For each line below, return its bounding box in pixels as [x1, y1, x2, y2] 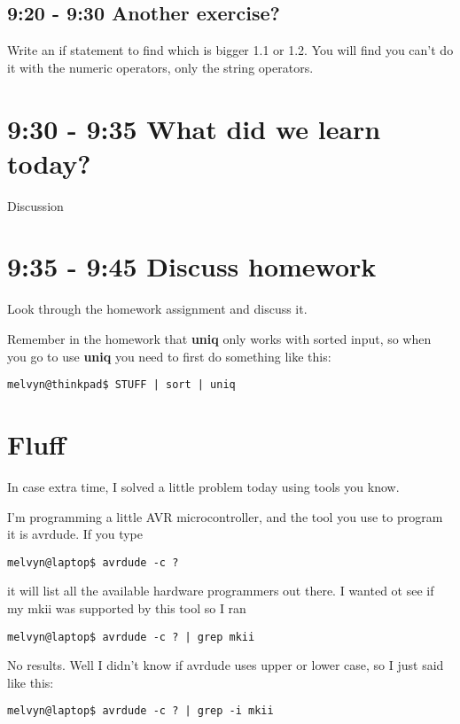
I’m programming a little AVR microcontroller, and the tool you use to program [7, 507, 443, 525]
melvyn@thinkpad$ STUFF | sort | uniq [7, 378, 236, 392]
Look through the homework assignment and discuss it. [7, 300, 308, 318]
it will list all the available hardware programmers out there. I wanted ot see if [7, 581, 434, 600]
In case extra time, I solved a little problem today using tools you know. [7, 477, 400, 495]
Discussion [7, 196, 64, 214]
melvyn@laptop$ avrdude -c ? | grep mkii [7, 630, 255, 643]
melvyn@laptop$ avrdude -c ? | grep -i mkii [7, 705, 274, 718]
